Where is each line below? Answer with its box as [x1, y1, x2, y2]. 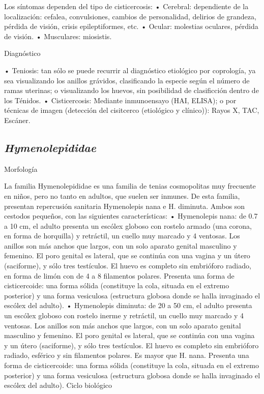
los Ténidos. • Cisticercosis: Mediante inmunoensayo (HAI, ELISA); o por [4, 95, 237, 105]
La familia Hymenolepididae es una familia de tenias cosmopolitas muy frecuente [4, 180, 256, 191]
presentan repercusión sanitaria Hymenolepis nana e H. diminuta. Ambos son [4, 200, 245, 211]
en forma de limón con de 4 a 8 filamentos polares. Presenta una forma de [4, 270, 234, 281]
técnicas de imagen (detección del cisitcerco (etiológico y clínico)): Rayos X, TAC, [4, 105, 259, 115]
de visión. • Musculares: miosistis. [4, 31, 112, 41]
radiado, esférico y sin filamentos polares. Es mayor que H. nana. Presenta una [4, 350, 249, 360]
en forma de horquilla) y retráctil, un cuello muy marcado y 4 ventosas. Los [4, 230, 240, 241]
